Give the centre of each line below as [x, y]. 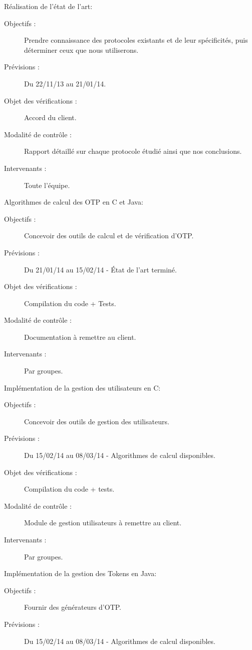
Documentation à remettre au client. [80, 337]
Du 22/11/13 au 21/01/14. [65, 83]
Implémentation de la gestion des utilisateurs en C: [82, 387]
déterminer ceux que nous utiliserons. [81, 50]
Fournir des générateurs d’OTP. [73, 607]
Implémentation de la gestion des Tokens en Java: [80, 573]
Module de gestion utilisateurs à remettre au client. [103, 523]
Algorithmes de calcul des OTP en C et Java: [74, 202]
